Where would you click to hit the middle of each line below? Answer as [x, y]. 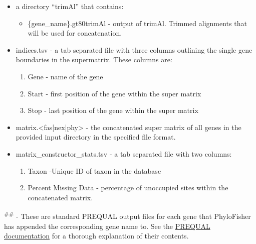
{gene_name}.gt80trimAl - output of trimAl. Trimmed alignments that [137, 23]
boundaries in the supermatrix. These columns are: [94, 59]
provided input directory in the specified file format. [96, 137]
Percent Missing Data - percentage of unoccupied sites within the [128, 188]
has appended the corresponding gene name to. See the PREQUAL [107, 226]
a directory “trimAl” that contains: [70, 6]
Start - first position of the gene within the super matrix [114, 93]
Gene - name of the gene [65, 76]
